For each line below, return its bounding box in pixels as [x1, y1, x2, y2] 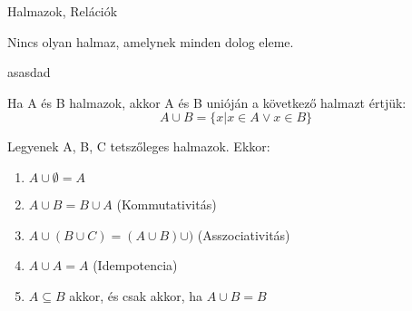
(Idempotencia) [93, 256, 178, 275]
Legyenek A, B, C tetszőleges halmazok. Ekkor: [7, 137, 270, 156]
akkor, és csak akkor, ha [69, 286, 203, 305]
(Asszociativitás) [197, 225, 290, 244]
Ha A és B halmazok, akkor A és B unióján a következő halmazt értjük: [7, 92, 407, 112]
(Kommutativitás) [116, 194, 217, 213]
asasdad [7, 63, 51, 82]
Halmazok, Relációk [7, 2, 118, 20]
